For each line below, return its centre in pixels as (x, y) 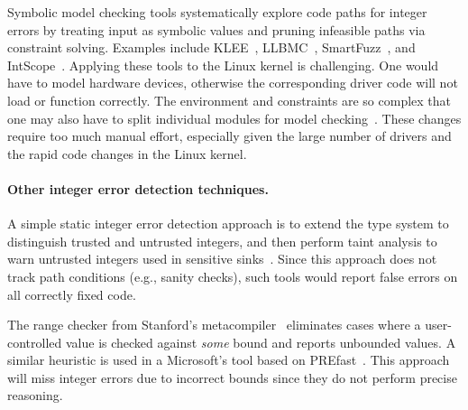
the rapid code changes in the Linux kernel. (127, 153)
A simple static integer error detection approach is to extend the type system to (228, 224)
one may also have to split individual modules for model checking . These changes (234, 118)
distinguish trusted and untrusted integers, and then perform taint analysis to (222, 241)
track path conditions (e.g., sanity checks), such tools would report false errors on (233, 276)
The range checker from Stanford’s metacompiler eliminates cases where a (214, 325)
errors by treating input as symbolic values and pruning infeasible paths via (216, 29)
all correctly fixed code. (72, 294)
